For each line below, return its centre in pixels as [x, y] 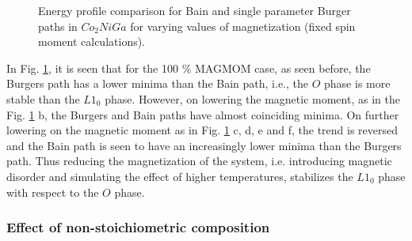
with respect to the [53, 192]
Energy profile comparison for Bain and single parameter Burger [195, 10]
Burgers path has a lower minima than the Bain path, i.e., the [157, 83]
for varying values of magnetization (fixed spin [243, 26]
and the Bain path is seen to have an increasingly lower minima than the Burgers [204, 145]
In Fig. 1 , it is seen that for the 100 [92, 68]
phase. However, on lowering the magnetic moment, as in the [252, 98]
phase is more [357, 83]
